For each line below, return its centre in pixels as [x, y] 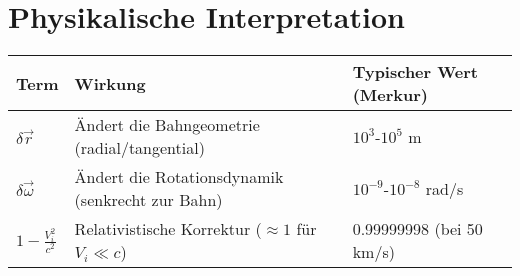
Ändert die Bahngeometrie [167, 125]
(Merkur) [390, 95]
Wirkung [110, 83]
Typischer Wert [415, 72]
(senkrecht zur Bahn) [148, 200]
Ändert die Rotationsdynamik [179, 177]
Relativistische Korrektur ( [168, 229]
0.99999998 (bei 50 [417, 229]
